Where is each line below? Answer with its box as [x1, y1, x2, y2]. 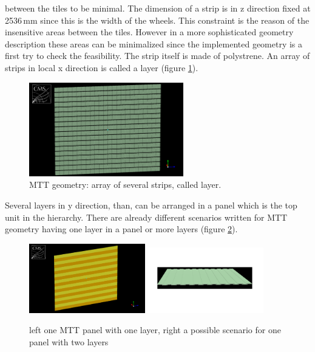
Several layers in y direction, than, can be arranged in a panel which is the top [5, 199, 297, 212]
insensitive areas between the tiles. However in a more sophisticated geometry [5, 26, 294, 38]
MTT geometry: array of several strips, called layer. [29, 178, 222, 191]
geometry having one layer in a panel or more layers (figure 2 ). [5, 223, 238, 235]
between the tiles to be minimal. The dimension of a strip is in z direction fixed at [5, 2, 311, 14]
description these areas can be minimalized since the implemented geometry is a [5, 37, 303, 50]
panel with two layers [29, 335, 109, 348]
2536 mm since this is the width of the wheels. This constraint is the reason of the [5, 13, 310, 26]
